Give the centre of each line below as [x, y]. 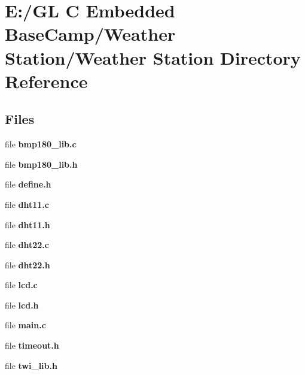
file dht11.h [28, 224]
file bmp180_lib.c [41, 144]
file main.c [25, 325]
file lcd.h [22, 305]
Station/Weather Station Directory [153, 57]
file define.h [28, 184]
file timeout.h [32, 345]
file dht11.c [27, 204]
